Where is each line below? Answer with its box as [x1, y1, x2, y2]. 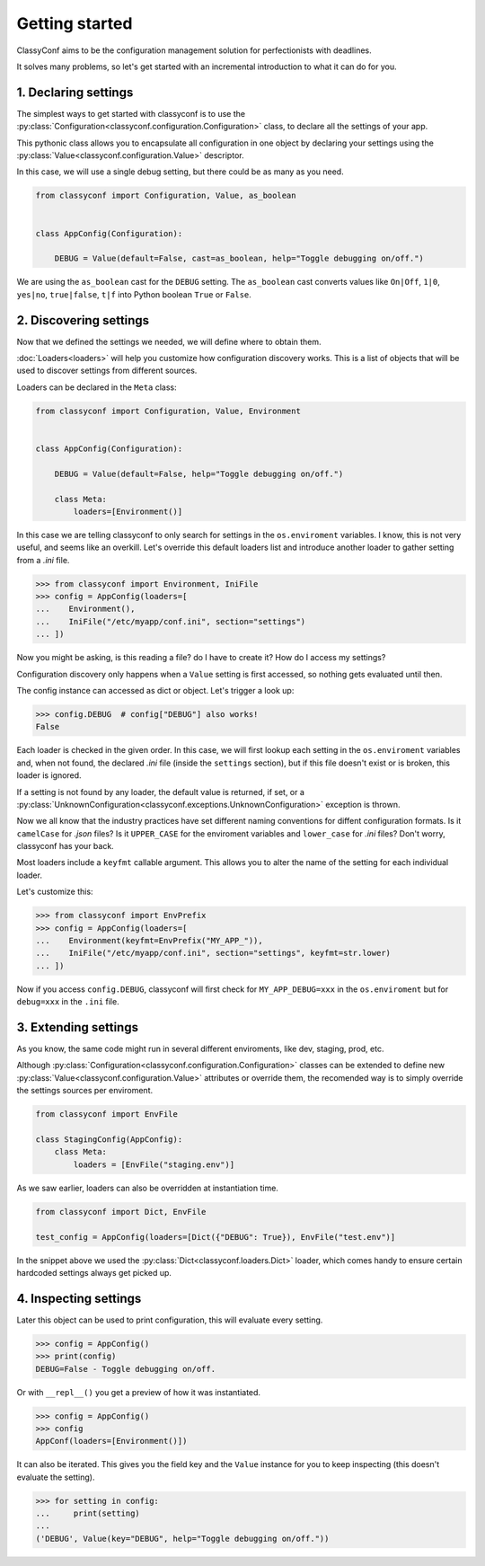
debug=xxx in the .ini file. [16, 996, 120, 1007]
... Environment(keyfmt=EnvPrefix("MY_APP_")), [35, 935, 264, 946]
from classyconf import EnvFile [35, 1110, 179, 1119]
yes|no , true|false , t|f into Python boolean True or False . [16, 288, 251, 300]
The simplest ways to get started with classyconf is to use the [16, 108, 246, 119]
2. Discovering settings [16, 313, 150, 328]
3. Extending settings [16, 1020, 139, 1035]
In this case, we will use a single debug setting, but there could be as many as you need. [16, 166, 345, 177]
